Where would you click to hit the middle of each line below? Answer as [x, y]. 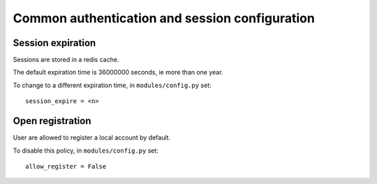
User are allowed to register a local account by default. [92, 138]
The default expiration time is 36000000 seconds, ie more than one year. [118, 72]
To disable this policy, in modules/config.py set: [86, 151]
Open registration [52, 121]
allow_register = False [66, 166]
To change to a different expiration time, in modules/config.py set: [112, 85]
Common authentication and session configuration [164, 18]
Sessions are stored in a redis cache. [66, 60]
